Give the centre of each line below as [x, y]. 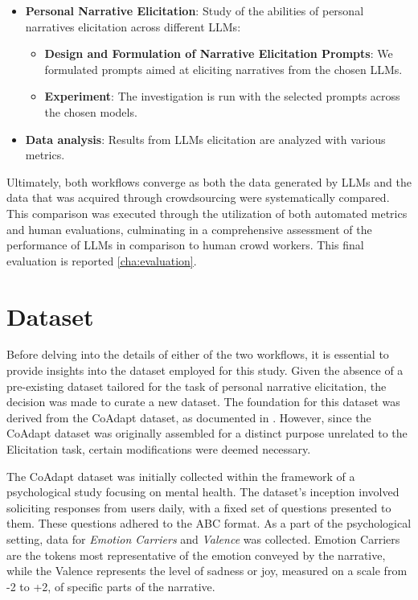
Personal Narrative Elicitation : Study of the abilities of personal [195, 10]
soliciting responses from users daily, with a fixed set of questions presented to [199, 507]
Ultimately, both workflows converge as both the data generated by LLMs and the [209, 181]
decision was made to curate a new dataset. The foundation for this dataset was [203, 402]
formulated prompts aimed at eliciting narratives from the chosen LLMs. [223, 69]
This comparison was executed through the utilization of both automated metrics [207, 213]
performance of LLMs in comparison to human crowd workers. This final [185, 245]
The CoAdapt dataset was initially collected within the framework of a [181, 476]
